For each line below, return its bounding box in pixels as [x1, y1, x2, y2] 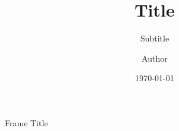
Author [142, 52, 168, 64]
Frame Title [5, 116, 48, 129]
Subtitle [140, 32, 169, 44]
